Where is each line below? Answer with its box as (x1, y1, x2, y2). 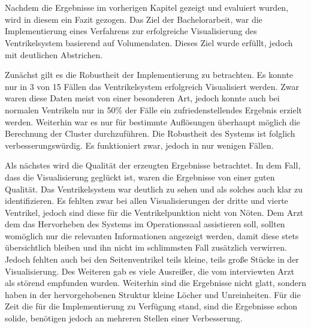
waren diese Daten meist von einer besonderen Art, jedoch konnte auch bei (5, 92, 280, 104)
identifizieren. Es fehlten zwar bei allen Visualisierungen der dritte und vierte (5, 194, 288, 207)
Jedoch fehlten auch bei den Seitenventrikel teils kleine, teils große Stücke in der (5, 253, 299, 266)
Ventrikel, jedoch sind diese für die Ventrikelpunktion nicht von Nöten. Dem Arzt (5, 206, 304, 218)
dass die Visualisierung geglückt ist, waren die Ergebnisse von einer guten (5, 170, 275, 183)
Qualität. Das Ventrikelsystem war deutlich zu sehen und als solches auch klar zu (5, 182, 303, 195)
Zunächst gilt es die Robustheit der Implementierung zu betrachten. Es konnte (5, 68, 294, 81)
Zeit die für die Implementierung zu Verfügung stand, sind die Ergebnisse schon (5, 300, 298, 312)
